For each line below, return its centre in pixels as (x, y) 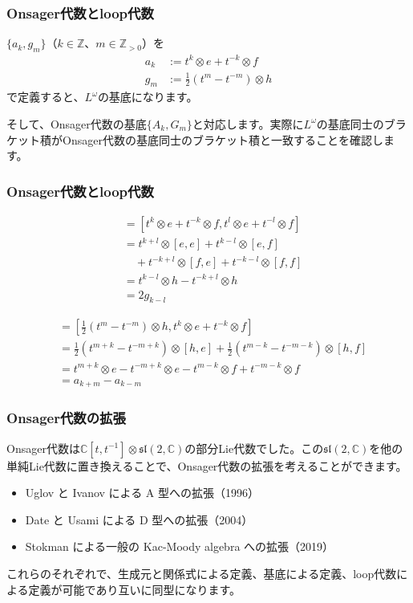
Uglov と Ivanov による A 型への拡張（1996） (142, 493)
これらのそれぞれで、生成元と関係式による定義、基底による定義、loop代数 (202, 574)
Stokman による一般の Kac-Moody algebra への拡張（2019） (180, 546)
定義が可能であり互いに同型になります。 (135, 589)
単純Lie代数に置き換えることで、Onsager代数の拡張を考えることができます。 (207, 465)
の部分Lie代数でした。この (254, 448)
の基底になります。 (148, 97)
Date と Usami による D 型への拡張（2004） (139, 519)
